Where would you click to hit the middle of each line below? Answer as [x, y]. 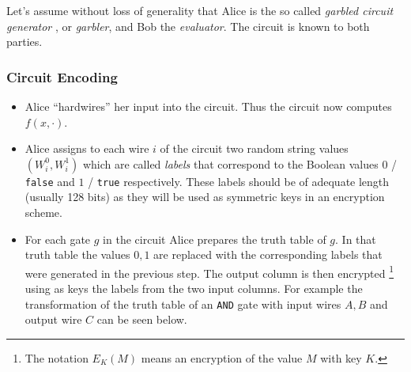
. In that [356, 239]
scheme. [43, 213]
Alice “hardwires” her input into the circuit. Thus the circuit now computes [208, 106]
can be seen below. [142, 319]
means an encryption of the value [222, 357]
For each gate [58, 239]
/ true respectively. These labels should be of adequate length [239, 181]
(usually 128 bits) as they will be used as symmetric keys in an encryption [205, 197]
